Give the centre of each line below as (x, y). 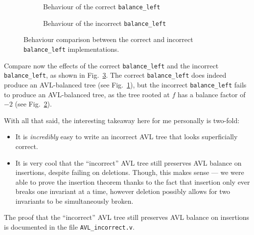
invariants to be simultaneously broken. (74, 201)
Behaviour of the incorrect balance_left (105, 23)
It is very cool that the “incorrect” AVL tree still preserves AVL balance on (128, 162)
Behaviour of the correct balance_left (102, 6)
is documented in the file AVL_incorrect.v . (69, 227)
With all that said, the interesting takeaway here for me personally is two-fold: (122, 120)
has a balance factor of (211, 94)
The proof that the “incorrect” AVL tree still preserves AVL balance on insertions (127, 217)
